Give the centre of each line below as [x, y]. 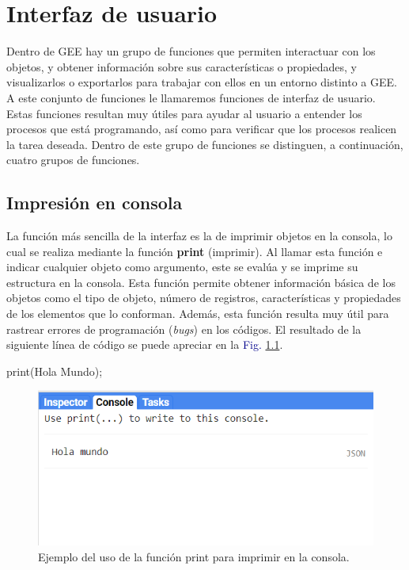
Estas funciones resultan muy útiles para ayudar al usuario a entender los [184, 113]
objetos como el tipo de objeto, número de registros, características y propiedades [204, 298]
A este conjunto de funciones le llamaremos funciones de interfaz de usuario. [191, 97]
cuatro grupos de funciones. [73, 160]
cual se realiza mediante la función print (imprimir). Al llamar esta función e [195, 251]
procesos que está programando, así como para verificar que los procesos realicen [202, 129]
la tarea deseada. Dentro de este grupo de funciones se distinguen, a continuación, [205, 144]
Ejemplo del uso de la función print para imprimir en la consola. [194, 556]
